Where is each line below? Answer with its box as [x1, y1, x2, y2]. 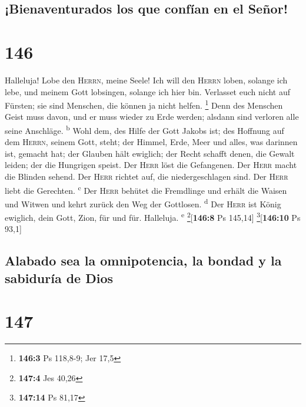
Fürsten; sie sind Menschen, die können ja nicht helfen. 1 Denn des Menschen [5, 97, 283, 111]
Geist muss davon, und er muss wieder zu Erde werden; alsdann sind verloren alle [5, 110, 299, 123]
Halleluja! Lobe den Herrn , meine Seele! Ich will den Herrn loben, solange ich [5, 73, 288, 86]
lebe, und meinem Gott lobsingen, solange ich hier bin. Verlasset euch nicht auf [5, 85, 291, 97]
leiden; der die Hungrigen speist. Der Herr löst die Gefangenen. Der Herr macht [5, 159, 297, 171]
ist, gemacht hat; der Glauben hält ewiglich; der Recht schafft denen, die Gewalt [5, 147, 295, 159]
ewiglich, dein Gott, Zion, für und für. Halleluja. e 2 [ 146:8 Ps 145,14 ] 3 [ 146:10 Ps [5, 210, 301, 223]
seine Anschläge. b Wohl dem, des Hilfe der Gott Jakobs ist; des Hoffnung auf [5, 122, 284, 136]
